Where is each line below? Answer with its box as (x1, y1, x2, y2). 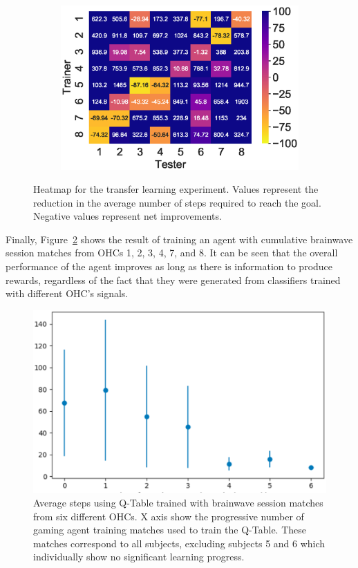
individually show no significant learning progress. (33, 549, 245, 564)
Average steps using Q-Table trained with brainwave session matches (33, 495, 323, 510)
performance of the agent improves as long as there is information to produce (6, 259, 333, 274)
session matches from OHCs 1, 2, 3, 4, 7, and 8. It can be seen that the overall (6, 245, 338, 260)
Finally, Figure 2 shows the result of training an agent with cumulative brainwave (6, 231, 353, 246)
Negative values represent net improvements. (33, 209, 222, 223)
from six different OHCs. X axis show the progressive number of (33, 509, 304, 523)
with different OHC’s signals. (6, 286, 129, 301)
